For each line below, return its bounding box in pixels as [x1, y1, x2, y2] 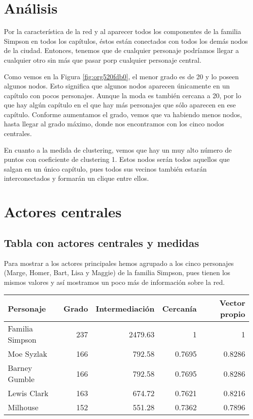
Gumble [8, 373, 35, 385]
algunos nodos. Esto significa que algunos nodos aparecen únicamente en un [4, 81, 230, 91]
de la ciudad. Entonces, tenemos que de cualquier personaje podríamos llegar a [4, 45, 239, 55]
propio [220, 308, 245, 320]
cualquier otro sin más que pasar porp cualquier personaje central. [4, 54, 201, 65]
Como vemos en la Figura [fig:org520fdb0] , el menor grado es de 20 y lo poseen [4, 71, 239, 81]
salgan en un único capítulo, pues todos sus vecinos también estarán [4, 163, 207, 174]
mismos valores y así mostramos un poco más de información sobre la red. [4, 277, 225, 287]
